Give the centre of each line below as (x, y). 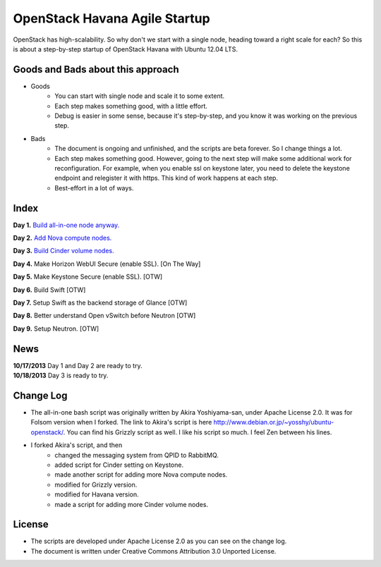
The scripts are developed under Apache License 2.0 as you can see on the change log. (159, 541)
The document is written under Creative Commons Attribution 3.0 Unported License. (153, 551)
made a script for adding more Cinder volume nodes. (131, 504)
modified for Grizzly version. (96, 484)
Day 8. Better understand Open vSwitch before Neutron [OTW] (104, 316)
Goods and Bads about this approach (96, 69)
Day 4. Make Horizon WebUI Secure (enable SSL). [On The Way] (107, 264)
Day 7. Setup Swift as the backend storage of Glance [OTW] (100, 303)
